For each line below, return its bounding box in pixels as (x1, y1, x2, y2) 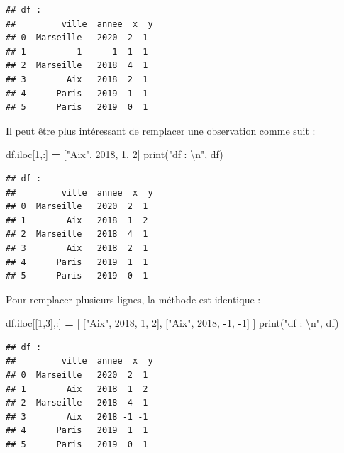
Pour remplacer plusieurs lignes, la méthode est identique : (6, 291, 261, 306)
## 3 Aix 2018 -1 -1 (6, 411, 148, 422)
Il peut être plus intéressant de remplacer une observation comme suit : (6, 123, 316, 138)
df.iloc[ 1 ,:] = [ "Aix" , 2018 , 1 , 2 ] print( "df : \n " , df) (6, 147, 223, 162)
